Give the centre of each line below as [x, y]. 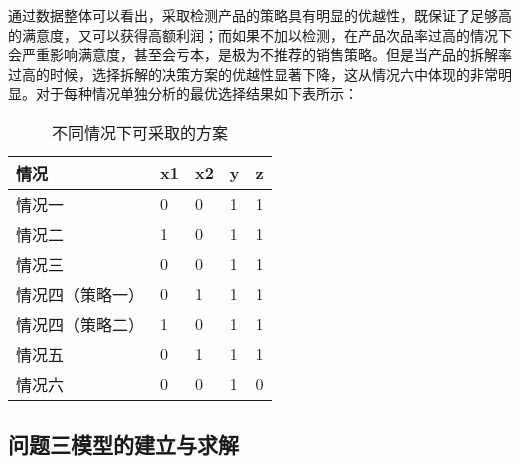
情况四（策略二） [80, 324]
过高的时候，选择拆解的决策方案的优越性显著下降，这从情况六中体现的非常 [253, 73]
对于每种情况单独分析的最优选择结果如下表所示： [196, 93]
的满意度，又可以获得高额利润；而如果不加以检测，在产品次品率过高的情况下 [260, 34]
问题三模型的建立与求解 [123, 444]
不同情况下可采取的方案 [139, 132]
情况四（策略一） [80, 294]
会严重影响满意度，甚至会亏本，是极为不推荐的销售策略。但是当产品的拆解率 [260, 54]
